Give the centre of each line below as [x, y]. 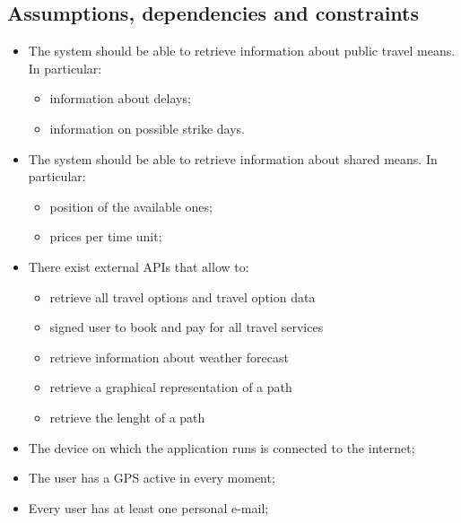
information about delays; [120, 98]
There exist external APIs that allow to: [139, 266]
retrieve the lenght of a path [127, 417]
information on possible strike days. [147, 128]
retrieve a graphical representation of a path [171, 387]
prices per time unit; [106, 236]
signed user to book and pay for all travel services [187, 327]
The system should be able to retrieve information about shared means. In [233, 158]
